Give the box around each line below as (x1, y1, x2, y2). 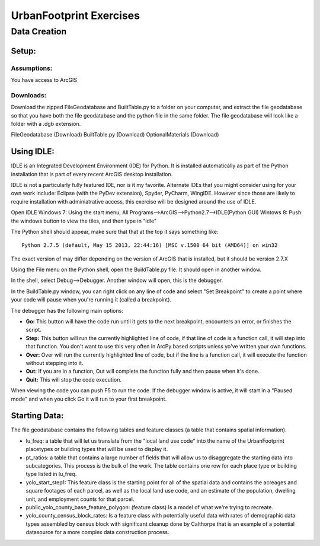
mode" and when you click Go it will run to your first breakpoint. (11, 395, 167, 402)
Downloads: (11, 91, 47, 99)
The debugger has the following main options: (11, 307, 124, 314)
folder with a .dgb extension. (11, 120, 81, 127)
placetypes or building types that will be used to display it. (25, 446, 168, 453)
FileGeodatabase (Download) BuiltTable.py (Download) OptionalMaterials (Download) (11, 131, 219, 138)
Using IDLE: (11, 147, 55, 157)
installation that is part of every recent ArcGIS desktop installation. (11, 170, 173, 177)
